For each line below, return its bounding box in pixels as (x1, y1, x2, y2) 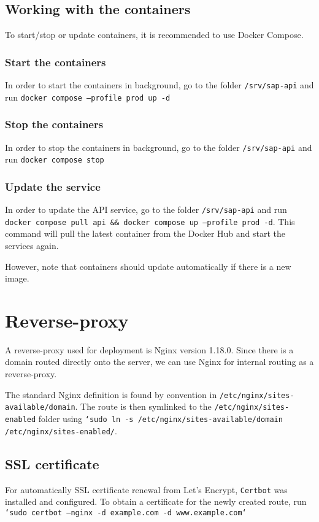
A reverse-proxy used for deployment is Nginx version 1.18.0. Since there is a (5, 343, 294, 356)
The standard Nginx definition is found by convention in (5, 388, 217, 401)
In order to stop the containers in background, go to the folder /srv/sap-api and (5, 140, 312, 153)
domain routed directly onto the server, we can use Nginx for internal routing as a (5, 355, 314, 368)
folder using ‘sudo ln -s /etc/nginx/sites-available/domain (38, 412, 283, 424)
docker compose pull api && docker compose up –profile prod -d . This (5, 215, 295, 228)
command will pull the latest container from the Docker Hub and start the (5, 227, 286, 240)
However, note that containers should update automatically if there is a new (5, 259, 291, 272)
